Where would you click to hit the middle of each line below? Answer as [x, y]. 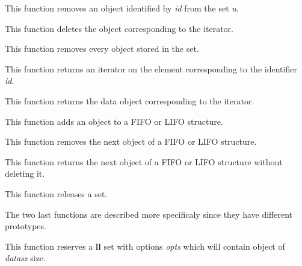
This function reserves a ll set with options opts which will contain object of [145, 246]
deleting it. [25, 173]
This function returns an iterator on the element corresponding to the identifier [151, 68]
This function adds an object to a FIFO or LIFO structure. [114, 121]
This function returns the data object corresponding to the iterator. [130, 100]
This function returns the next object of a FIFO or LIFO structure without [144, 161]
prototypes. [26, 226]
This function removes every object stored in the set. [102, 49]
